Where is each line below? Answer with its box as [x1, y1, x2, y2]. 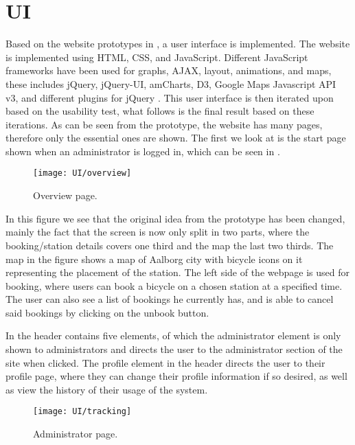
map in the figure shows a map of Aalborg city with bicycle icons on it [5, 251, 303, 266]
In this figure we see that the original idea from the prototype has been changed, [5, 211, 345, 225]
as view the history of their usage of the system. [5, 382, 208, 396]
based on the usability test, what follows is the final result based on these [5, 104, 314, 118]
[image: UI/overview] [33, 168, 132, 179]
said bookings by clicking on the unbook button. [5, 305, 209, 319]
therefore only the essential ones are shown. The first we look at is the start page [5, 130, 346, 145]
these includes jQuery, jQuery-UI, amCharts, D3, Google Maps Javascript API [5, 76, 336, 91]
